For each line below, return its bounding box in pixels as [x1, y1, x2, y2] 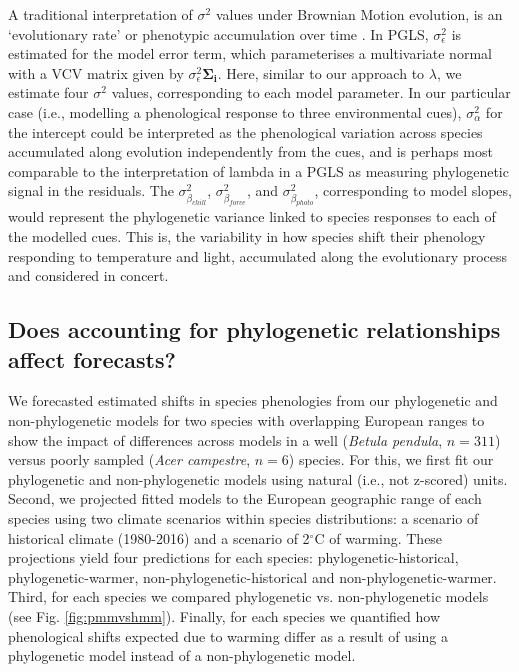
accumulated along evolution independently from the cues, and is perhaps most [8, 141, 493, 162]
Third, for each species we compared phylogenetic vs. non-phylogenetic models [8, 586, 489, 607]
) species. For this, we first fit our [288, 449, 494, 470]
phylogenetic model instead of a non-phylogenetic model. [8, 645, 356, 666]
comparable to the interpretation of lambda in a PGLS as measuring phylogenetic [8, 160, 509, 181]
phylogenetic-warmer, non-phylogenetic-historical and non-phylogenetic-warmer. [8, 566, 497, 587]
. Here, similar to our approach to [217, 62, 425, 83]
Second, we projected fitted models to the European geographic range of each [8, 488, 482, 509]
